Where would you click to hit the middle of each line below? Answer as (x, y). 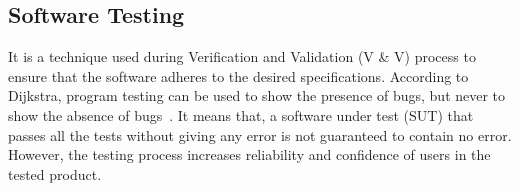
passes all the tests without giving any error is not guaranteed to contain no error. (260, 134)
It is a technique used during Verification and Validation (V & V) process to (242, 56)
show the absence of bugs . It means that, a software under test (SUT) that (241, 114)
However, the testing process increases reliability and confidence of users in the (249, 154)
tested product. (55, 173)
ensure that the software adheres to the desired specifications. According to (238, 75)
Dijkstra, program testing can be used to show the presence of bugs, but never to (257, 95)
